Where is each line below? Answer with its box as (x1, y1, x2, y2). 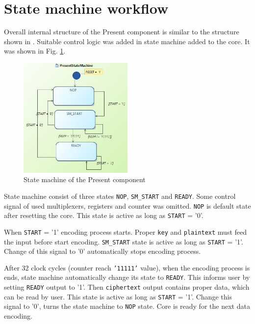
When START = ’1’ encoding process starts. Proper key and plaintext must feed (4, 226, 247, 237)
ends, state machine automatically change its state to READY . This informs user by (4, 272, 250, 282)
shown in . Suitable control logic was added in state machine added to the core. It (4, 36, 250, 46)
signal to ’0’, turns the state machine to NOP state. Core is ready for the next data (4, 301, 250, 311)
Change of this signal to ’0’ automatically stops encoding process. (4, 246, 201, 256)
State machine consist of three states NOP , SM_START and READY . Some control (4, 190, 236, 201)
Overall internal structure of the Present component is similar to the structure (4, 27, 239, 37)
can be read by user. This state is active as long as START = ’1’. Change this (4, 291, 232, 301)
